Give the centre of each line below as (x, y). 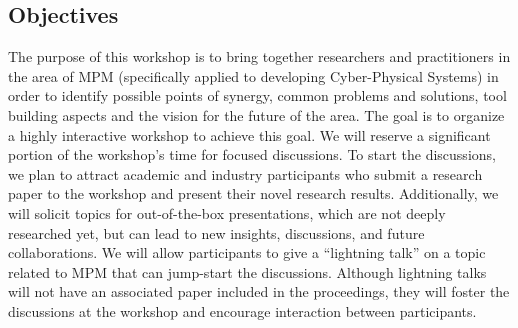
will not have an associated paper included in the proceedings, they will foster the (259, 291)
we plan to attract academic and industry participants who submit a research (245, 173)
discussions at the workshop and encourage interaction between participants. (242, 310)
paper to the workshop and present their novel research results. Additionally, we (253, 193)
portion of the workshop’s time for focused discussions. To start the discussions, (252, 154)
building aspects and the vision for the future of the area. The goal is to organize (256, 114)
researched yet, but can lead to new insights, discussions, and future (216, 232)
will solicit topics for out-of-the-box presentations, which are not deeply (227, 212)
